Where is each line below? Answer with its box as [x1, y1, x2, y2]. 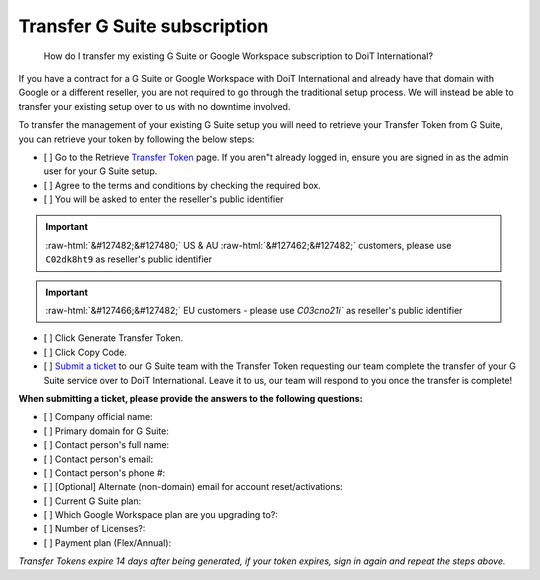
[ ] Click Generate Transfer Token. [43, 332, 184, 344]
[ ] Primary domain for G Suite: [43, 425, 169, 437]
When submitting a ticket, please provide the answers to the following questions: [18, 392, 364, 404]
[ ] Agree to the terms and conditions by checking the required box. [43, 179, 322, 191]
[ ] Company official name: [43, 411, 154, 423]
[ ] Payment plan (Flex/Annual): [43, 536, 172, 549]
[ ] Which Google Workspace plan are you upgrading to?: [43, 509, 279, 521]
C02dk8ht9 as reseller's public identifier [45, 253, 212, 265]
